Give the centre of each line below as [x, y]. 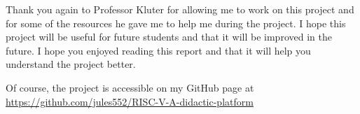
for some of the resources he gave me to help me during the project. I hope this [176, 23]
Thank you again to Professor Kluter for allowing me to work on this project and [180, 9]
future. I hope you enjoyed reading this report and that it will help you [158, 50]
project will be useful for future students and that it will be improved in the [169, 37]
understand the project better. [71, 64]
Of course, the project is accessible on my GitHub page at [130, 87]
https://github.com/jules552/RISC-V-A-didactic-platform [130, 101]
